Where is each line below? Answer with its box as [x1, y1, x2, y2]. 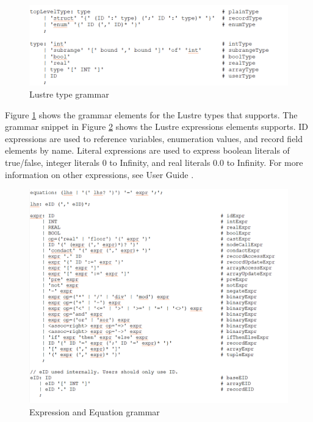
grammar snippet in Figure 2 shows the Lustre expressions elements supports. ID [5, 120, 309, 133]
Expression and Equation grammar [29, 405, 160, 418]
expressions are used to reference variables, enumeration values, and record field [5, 132, 303, 145]
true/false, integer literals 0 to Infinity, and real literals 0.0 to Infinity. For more [5, 156, 303, 168]
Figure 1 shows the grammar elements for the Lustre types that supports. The [5, 108, 298, 121]
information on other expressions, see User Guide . [5, 168, 194, 181]
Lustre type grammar [29, 88, 109, 101]
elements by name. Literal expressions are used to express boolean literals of [5, 144, 290, 157]
